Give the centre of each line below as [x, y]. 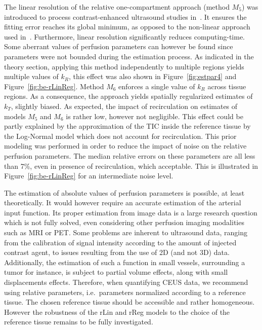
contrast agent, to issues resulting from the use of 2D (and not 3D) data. [117, 252]
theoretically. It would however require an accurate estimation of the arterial [123, 203]
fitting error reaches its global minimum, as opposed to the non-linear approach [127, 27]
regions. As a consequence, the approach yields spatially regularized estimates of [128, 96]
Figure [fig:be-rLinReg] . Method [54, 86]
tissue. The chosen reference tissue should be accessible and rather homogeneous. [129, 302]
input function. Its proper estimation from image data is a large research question [131, 212]
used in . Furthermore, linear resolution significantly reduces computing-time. [125, 36]
